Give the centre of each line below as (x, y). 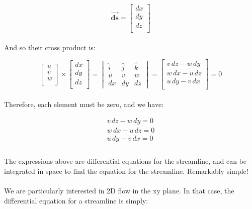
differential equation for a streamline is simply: (76, 200)
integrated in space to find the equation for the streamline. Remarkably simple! (126, 171)
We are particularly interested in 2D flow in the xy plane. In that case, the (119, 191)
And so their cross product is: (50, 47)
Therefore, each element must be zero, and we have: (84, 104)
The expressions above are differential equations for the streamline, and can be (125, 161)
